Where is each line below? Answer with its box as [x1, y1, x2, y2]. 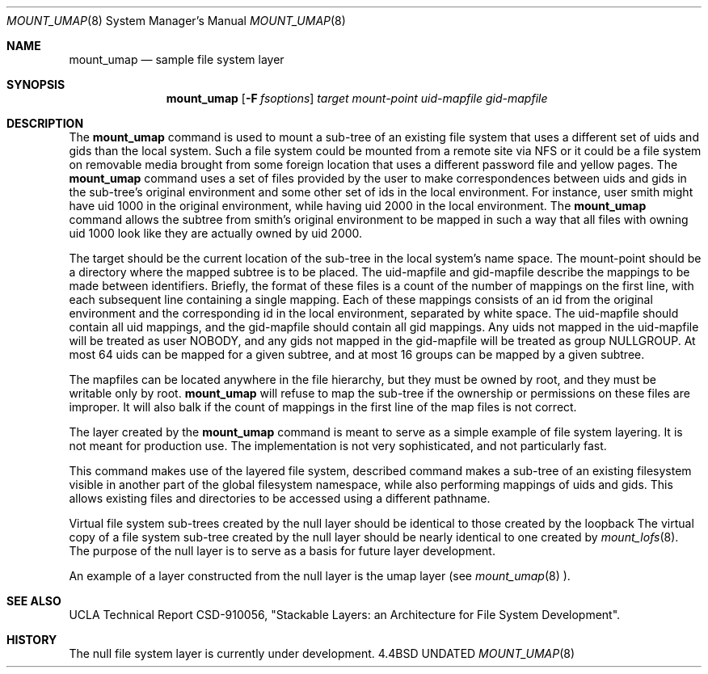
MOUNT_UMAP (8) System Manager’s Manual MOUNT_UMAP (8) [6, 14, 346, 27]
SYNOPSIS [6, 78, 65, 91]
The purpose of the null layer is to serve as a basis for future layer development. [69, 544, 495, 558]
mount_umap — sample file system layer [69, 53, 284, 66]
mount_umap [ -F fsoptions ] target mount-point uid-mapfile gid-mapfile [166, 91, 548, 105]
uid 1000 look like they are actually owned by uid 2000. [69, 226, 363, 240]
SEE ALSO [6, 594, 61, 608]
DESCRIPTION [6, 116, 84, 130]
